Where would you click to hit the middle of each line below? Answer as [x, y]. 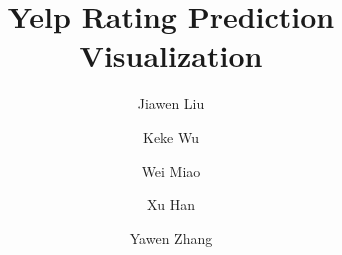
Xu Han [171, 204]
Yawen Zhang [171, 237]
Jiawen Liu [171, 103]
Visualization [171, 55]
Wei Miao [171, 170]
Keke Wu [171, 136]
